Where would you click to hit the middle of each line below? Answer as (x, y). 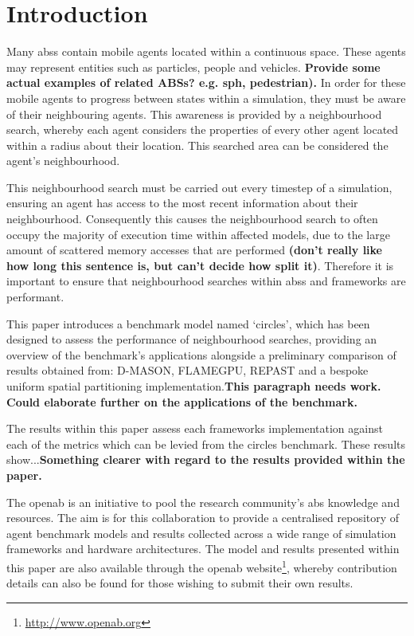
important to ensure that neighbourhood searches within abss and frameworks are (206, 281)
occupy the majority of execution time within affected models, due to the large (198, 234)
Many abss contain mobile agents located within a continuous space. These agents (206, 51)
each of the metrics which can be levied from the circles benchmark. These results (206, 444)
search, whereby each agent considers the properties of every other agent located (203, 130)
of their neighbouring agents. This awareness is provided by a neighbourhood (194, 114)
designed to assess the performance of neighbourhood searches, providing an (192, 339)
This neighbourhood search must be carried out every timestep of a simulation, (199, 187)
